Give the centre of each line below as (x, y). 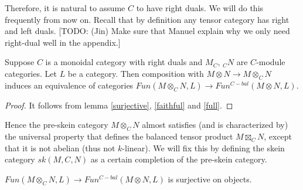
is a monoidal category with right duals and (124, 62)
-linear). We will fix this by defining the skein (203, 147)
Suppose (20, 62)
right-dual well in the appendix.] (63, 42)
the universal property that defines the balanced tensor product (119, 136)
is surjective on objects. (210, 179)
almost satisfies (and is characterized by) (215, 125)
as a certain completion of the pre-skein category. (179, 159)
